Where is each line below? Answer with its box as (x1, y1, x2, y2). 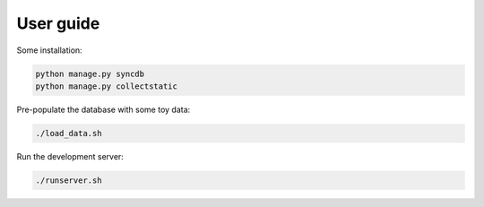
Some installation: (16, 45, 82, 56)
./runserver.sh (35, 175, 102, 185)
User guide (16, 13, 100, 33)
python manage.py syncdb (35, 68, 145, 79)
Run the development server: (16, 151, 125, 161)
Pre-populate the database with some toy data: (16, 104, 191, 115)
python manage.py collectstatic (35, 81, 178, 91)
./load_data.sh (35, 128, 102, 138)
